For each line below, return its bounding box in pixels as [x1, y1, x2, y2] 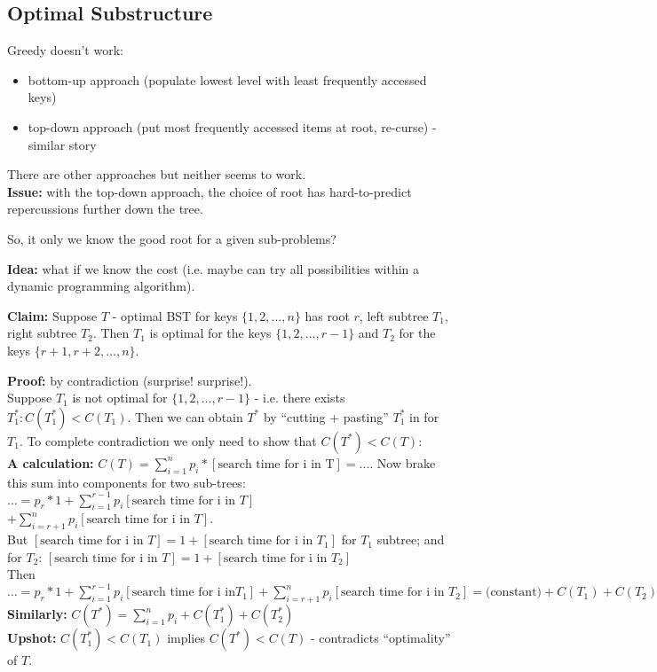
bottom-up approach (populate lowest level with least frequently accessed [28, 70, 427, 89]
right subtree [7, 324, 77, 342]
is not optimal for [72, 388, 168, 407]
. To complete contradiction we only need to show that [19, 431, 317, 449]
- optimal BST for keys [112, 306, 238, 324]
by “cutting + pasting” [263, 407, 389, 426]
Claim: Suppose [7, 306, 98, 324]
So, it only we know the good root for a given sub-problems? [7, 229, 336, 247]
